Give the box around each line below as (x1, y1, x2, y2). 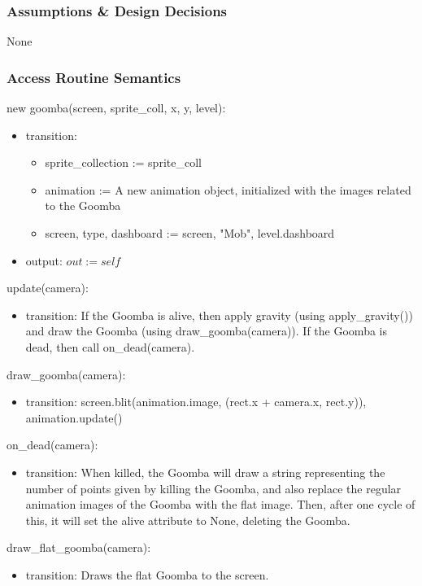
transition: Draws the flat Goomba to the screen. (25, 566, 269, 583)
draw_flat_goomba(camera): (7, 539, 151, 556)
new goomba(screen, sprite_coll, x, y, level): (7, 99, 226, 116)
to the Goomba (45, 197, 121, 214)
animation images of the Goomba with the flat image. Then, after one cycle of (25, 496, 415, 513)
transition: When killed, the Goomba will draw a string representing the (25, 463, 385, 480)
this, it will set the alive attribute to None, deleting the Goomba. (25, 511, 350, 528)
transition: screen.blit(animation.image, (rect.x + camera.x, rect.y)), (25, 393, 367, 410)
